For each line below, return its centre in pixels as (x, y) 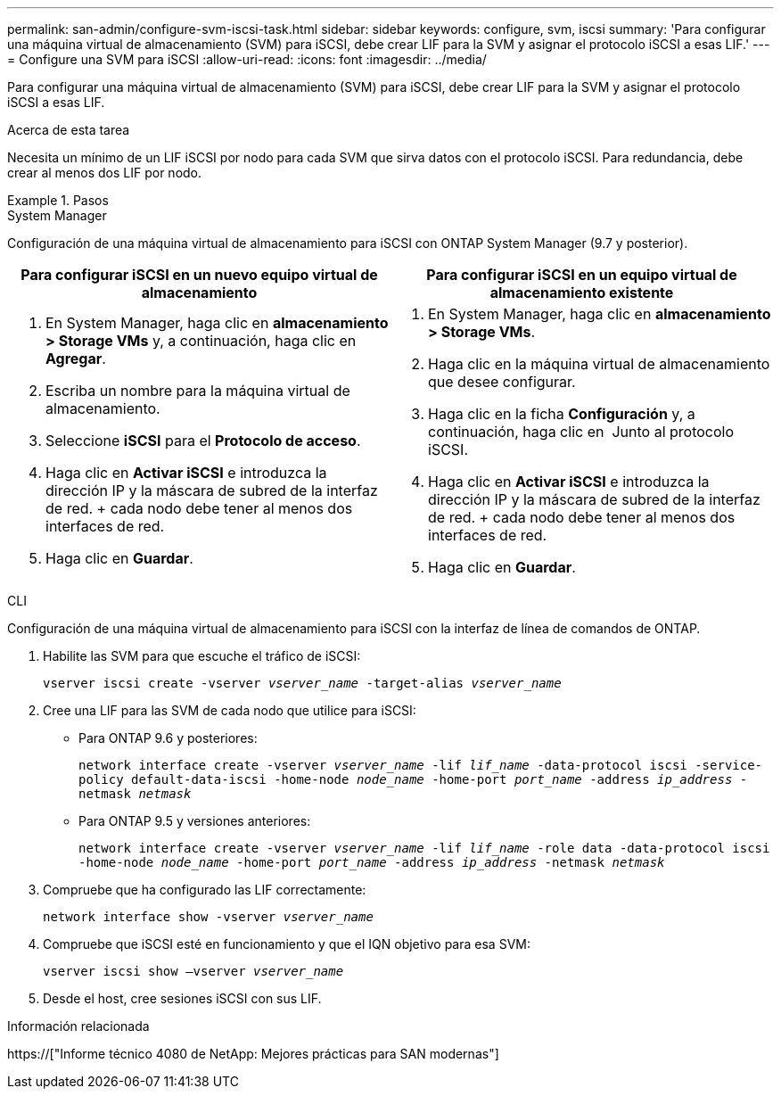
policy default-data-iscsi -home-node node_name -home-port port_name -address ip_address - (413, 779)
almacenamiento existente (582, 293)
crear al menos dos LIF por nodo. (105, 173)
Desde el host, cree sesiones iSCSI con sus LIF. (182, 998)
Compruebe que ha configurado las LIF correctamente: (205, 890)
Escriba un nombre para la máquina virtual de (198, 391)
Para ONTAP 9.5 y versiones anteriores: (195, 821)
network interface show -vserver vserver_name (208, 917)
